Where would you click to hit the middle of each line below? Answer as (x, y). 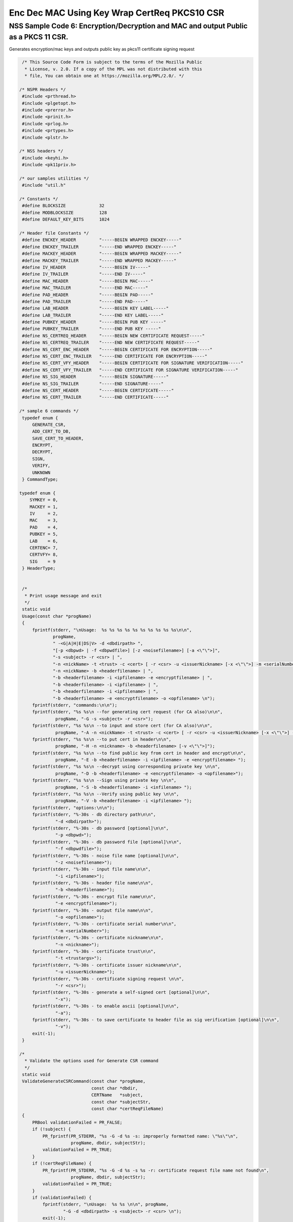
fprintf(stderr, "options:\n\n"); (73, 807)
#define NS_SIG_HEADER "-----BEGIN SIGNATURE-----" (95, 377)
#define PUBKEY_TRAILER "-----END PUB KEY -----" (92, 329)
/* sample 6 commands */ (49, 411)
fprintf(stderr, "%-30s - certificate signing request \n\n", (108, 979)
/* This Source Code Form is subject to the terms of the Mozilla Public (112, 62)
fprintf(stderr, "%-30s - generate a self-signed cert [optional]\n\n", (121, 993)
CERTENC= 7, (44, 548)
